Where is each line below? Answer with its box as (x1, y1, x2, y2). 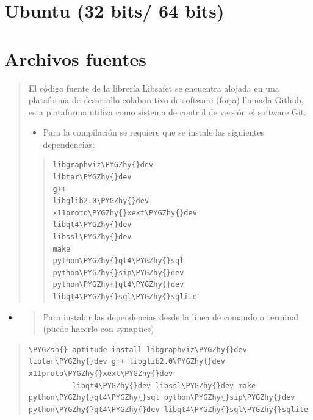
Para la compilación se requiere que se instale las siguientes (43, 126, 264, 139)
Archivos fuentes (4, 46, 146, 71)
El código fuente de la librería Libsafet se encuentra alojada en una (28, 81, 279, 94)
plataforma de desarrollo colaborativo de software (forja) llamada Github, (28, 93, 304, 106)
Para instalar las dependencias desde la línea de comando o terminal (43, 310, 298, 323)
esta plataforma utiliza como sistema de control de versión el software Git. (28, 105, 306, 118)
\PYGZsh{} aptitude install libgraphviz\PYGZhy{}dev (28, 345, 247, 354)
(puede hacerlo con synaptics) (43, 322, 154, 335)
